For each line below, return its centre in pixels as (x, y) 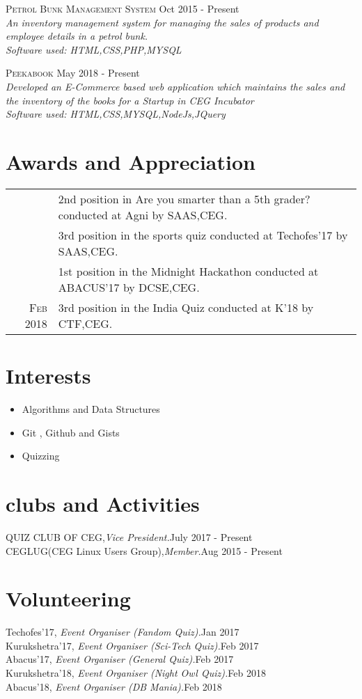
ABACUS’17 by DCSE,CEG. (129, 287)
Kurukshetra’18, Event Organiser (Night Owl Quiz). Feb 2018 (136, 673)
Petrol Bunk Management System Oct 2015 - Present (123, 8)
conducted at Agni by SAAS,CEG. (143, 214)
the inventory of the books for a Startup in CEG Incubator (130, 100)
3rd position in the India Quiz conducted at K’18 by (186, 307)
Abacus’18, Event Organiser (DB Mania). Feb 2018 (114, 686)
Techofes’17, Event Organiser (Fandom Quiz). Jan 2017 (123, 632)
